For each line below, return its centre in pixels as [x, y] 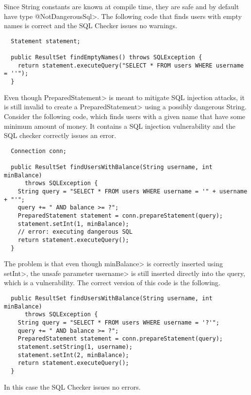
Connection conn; [39, 151]
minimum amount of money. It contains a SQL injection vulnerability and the [120, 126]
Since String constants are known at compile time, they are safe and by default [122, 6]
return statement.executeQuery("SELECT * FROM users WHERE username [131, 65]
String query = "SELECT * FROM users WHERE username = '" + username [133, 191]
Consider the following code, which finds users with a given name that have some [125, 116]
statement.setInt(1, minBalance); [73, 224]
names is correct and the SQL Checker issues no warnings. [91, 26]
